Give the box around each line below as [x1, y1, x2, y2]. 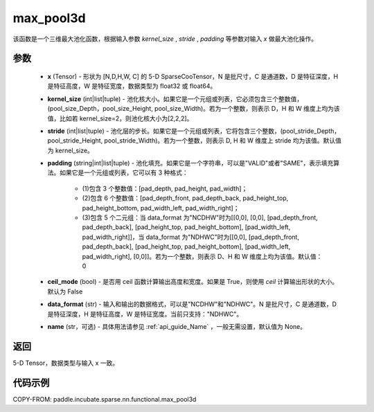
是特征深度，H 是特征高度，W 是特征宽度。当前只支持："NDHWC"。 [47, 310, 243, 318]
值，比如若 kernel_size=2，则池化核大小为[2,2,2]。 [47, 114, 193, 123]
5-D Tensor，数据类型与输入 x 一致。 [12, 359, 119, 367]
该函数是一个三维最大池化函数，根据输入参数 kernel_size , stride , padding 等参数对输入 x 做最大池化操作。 [12, 35, 318, 43]
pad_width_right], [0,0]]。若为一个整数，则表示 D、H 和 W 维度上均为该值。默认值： [82, 252, 323, 260]
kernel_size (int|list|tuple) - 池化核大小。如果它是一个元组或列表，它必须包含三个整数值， [47, 94, 303, 103]
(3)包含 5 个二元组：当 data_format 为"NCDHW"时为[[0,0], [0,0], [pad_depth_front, [82, 213, 318, 222]
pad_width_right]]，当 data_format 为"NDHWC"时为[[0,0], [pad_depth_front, [82, 233, 299, 241]
